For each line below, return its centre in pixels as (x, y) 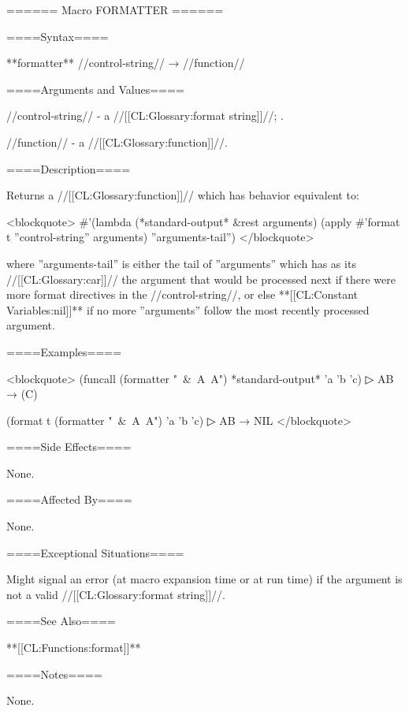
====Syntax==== (58, 36)
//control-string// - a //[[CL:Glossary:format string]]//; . (145, 115)
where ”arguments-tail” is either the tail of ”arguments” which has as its (181, 263)
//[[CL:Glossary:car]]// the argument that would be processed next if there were (201, 279)
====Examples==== (64, 351)
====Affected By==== (69, 499)
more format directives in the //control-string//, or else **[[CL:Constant (182, 294)
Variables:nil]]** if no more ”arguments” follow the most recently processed (188, 309)
